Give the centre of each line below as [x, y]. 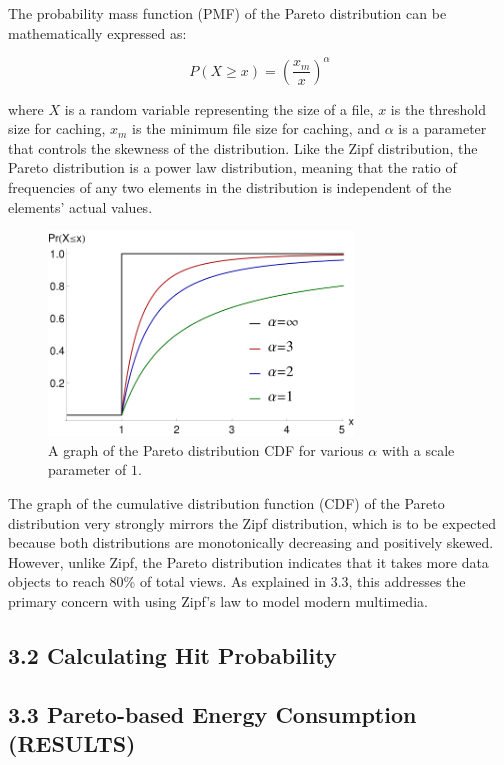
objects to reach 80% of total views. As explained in [167, 581]
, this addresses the [407, 581]
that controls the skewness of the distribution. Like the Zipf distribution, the [243, 147]
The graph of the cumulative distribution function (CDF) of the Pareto [226, 502]
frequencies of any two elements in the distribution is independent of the [230, 187]
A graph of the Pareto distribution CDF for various [206, 449]
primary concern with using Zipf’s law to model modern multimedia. [218, 600]
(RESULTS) [72, 743]
